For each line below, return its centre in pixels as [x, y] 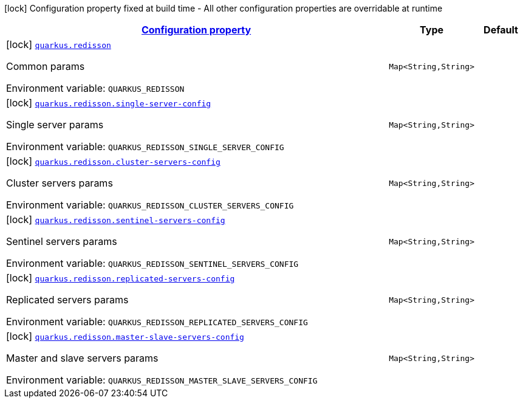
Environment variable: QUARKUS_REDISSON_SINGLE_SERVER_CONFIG [145, 146]
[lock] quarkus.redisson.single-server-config [109, 103]
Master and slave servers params [82, 358]
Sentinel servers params [62, 241]
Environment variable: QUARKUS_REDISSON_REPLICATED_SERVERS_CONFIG [157, 322]
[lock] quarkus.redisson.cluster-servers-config [113, 161]
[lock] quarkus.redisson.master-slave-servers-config [125, 336]
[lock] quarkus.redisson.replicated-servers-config [121, 278]
